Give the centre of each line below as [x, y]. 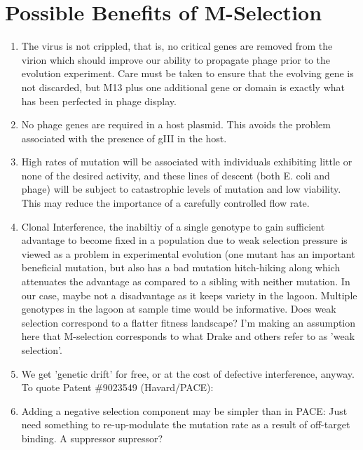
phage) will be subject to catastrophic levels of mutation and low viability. [181, 189]
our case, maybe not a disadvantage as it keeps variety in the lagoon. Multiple [189, 295]
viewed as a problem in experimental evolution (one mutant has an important [188, 253]
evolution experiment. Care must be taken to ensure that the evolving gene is [187, 73]
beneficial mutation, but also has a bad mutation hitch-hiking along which [181, 267]
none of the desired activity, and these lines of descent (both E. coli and [176, 175]
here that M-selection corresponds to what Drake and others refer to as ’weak [188, 336]
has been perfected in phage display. [99, 101]
